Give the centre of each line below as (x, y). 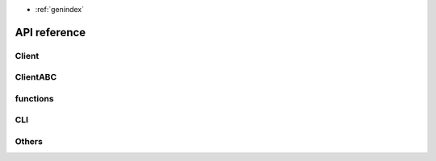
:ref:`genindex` (60, 9)
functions (34, 98)
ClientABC (36, 77)
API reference (50, 32)
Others (29, 142)
